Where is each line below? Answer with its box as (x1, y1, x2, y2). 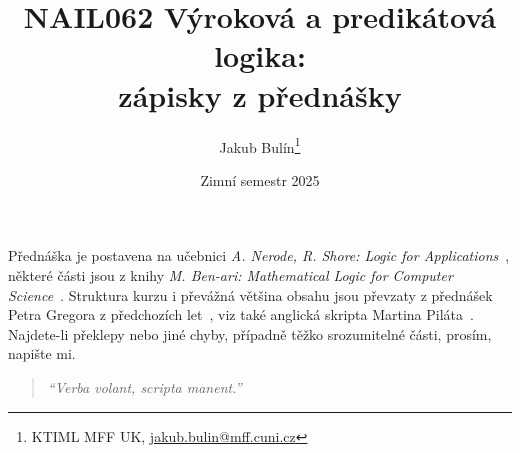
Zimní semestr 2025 (200, 169, 320, 190)
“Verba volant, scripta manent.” (47, 376, 242, 397)
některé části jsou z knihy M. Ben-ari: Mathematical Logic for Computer (8, 264, 453, 285)
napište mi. (8, 343, 76, 364)
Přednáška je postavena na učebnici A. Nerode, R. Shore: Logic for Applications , (8, 245, 510, 266)
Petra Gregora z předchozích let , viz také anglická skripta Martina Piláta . (8, 304, 474, 325)
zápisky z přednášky (118, 74, 402, 115)
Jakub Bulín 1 (219, 133, 301, 157)
